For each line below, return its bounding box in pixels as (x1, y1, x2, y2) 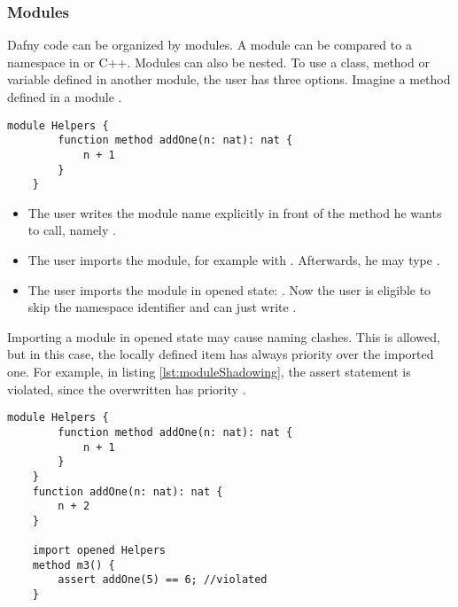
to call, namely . (27, 221, 116, 239)
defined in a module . (7, 88, 122, 105)
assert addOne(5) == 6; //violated (58, 573, 268, 587)
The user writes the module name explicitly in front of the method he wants (27, 203, 442, 222)
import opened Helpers (32, 544, 166, 557)
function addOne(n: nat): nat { (32, 485, 223, 498)
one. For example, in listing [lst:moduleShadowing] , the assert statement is (7, 362, 411, 381)
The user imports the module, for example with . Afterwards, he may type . (27, 251, 440, 269)
